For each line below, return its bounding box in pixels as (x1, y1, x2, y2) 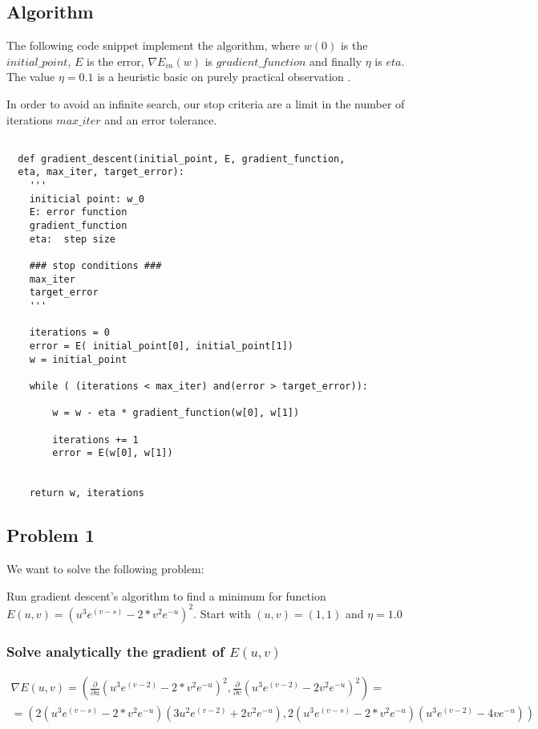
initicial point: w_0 (29, 193, 144, 205)
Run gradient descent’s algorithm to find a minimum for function (6, 587, 326, 604)
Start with (200, 605, 251, 621)
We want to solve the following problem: (6, 560, 204, 577)
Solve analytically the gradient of (6, 641, 225, 661)
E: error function (29, 206, 127, 218)
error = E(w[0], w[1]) (52, 447, 173, 459)
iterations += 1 (52, 434, 139, 446)
